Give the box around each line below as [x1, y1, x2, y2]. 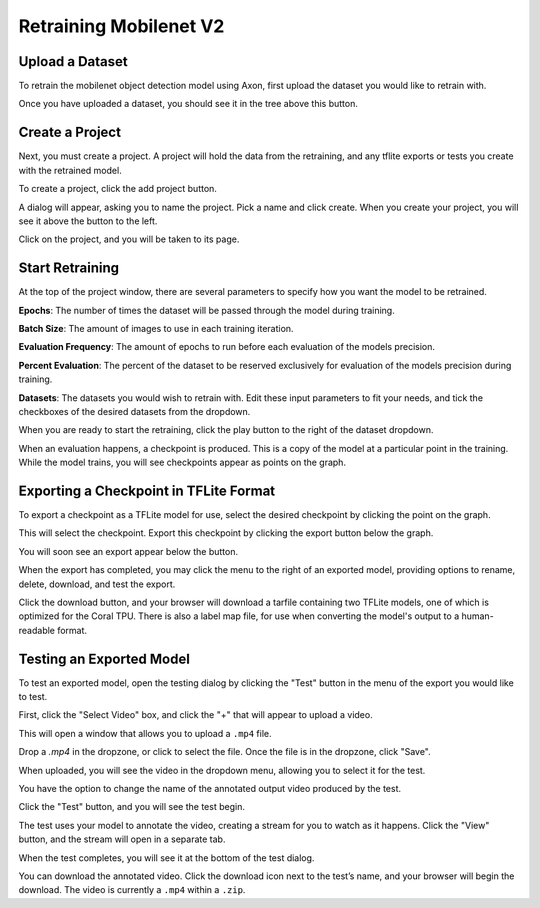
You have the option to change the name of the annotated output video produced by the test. [18, 783, 402, 795]
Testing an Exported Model [18, 650, 190, 667]
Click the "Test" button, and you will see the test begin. [18, 801, 245, 813]
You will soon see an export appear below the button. [18, 545, 239, 557]
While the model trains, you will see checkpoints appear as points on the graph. [18, 456, 347, 469]
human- [461, 610, 494, 622]
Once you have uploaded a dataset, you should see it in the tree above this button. [18, 98, 359, 110]
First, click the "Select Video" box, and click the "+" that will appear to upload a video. [18, 709, 374, 721]
